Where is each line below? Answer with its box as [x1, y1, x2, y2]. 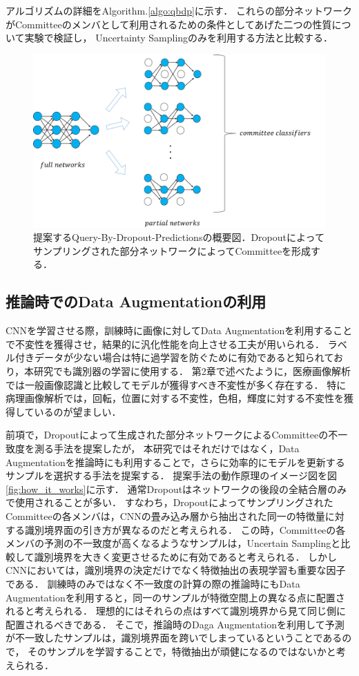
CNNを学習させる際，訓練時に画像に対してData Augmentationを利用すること [6, 323, 353, 338]
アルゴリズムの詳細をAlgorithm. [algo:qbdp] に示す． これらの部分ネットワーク [6, 3, 352, 17]
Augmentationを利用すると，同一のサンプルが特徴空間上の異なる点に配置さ [6, 590, 345, 604]
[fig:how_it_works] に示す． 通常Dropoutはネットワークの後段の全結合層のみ [6, 481, 347, 496]
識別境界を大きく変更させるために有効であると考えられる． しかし [34, 549, 338, 563]
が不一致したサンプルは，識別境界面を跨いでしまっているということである [6, 630, 342, 645]
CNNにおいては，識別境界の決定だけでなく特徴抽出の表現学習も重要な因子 [6, 563, 346, 577]
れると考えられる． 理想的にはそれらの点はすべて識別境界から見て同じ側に [6, 603, 347, 618]
